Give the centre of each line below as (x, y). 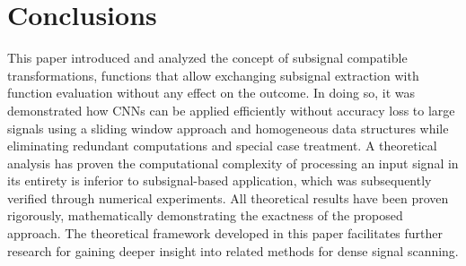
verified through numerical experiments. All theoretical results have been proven (228, 197)
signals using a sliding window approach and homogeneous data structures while (228, 128)
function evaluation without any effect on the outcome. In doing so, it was (211, 93)
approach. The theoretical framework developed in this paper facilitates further (225, 233)
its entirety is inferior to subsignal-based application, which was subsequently (220, 180)
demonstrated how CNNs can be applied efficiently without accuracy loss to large (231, 110)
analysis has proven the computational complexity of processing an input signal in (233, 163)
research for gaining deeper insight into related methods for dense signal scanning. (233, 250)
